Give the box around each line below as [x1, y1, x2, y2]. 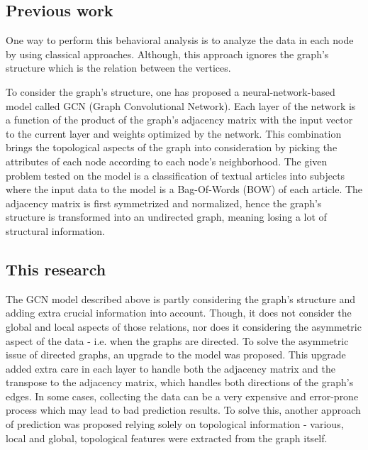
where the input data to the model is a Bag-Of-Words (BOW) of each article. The [6, 182, 363, 197]
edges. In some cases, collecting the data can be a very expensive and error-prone [6, 388, 359, 403]
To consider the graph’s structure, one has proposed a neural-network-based [6, 84, 335, 99]
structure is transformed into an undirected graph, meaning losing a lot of [6, 209, 327, 224]
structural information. [6, 223, 105, 238]
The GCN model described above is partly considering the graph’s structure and [6, 291, 356, 306]
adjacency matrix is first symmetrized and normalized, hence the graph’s [6, 195, 322, 210]
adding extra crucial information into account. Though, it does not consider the [6, 305, 352, 320]
